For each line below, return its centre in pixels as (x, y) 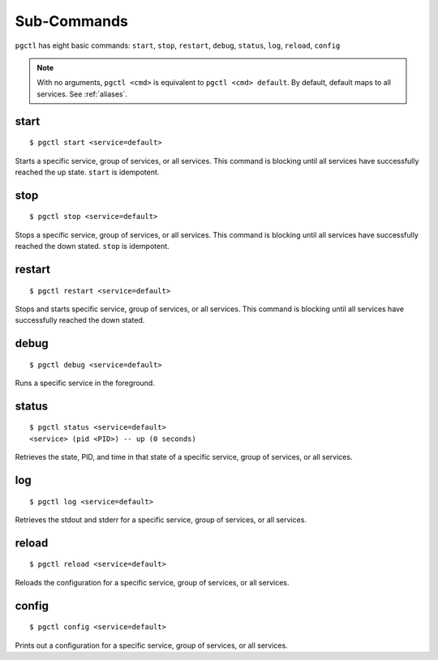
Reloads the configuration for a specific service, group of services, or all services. (152, 582)
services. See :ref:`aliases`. (82, 94)
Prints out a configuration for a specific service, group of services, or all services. (151, 645)
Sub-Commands (72, 21)
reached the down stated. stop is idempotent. (92, 246)
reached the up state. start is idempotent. (87, 172)
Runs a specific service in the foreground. (85, 383)
